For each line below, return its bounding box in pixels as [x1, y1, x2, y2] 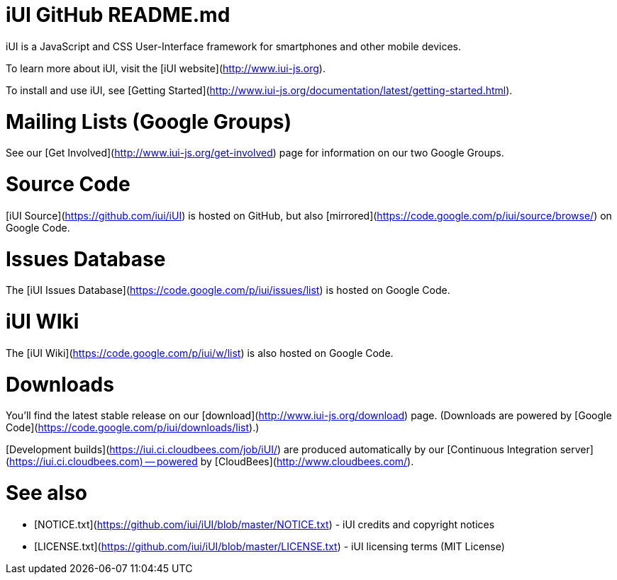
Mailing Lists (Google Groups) [6, 109, 292, 134]
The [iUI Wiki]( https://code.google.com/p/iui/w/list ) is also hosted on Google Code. [6, 346, 394, 359]
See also [6, 481, 88, 505]
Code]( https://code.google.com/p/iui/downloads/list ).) [6, 421, 260, 434]
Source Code [6, 172, 130, 196]
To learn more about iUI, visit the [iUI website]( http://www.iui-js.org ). [6, 62, 326, 74]
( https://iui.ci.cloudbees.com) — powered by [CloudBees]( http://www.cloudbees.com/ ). [6, 455, 414, 468]
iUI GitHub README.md [6, 3, 230, 27]
